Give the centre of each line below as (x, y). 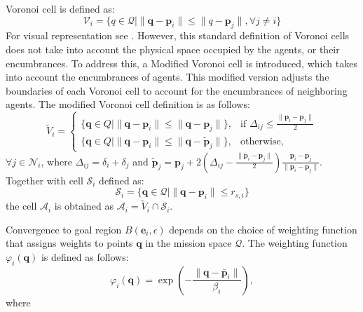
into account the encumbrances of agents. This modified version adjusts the (167, 77)
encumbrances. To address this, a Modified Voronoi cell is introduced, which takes (181, 63)
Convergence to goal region (64, 229)
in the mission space (189, 243)
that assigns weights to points (69, 243)
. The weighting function (295, 243)
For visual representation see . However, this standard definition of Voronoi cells (178, 35)
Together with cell (44, 180)
